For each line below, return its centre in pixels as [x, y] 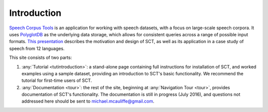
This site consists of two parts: [40, 57]
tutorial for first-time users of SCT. [57, 81]
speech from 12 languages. [37, 48]
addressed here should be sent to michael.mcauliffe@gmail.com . [88, 101]
